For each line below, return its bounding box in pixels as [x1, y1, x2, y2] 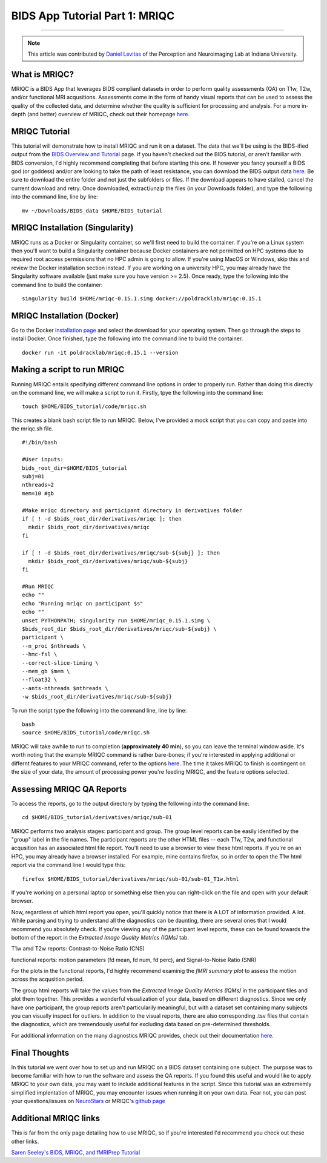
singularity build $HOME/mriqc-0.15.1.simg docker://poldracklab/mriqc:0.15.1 [22, 295, 262, 302]
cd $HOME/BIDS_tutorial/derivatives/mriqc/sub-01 [22, 814, 173, 821]
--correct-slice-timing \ [22, 659, 99, 666]
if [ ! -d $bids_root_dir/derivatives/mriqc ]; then [22, 515, 182, 522]
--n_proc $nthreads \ [22, 642, 86, 649]
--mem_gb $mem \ [22, 668, 70, 674]
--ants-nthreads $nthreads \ [22, 685, 108, 691]
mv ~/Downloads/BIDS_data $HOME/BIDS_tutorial [22, 207, 163, 214]
